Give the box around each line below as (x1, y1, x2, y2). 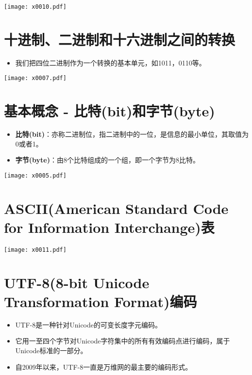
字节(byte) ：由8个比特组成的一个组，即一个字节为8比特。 (15, 155, 200, 165)
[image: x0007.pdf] (4, 75, 67, 82)
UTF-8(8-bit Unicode (4, 272, 150, 292)
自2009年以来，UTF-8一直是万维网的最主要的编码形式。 (15, 361, 192, 372)
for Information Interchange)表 (4, 217, 215, 237)
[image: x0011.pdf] (4, 246, 67, 253)
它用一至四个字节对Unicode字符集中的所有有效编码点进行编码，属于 (15, 336, 230, 346)
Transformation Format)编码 (4, 291, 197, 311)
